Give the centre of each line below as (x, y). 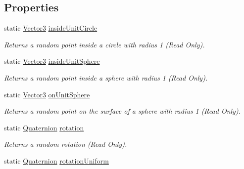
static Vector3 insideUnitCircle (51, 28)
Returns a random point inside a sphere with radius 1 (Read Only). (106, 77)
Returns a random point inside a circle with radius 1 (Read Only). (104, 44)
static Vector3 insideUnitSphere (52, 61)
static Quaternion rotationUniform (56, 160)
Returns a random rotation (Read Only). (66, 144)
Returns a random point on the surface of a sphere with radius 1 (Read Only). (122, 111)
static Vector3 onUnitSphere (47, 94)
